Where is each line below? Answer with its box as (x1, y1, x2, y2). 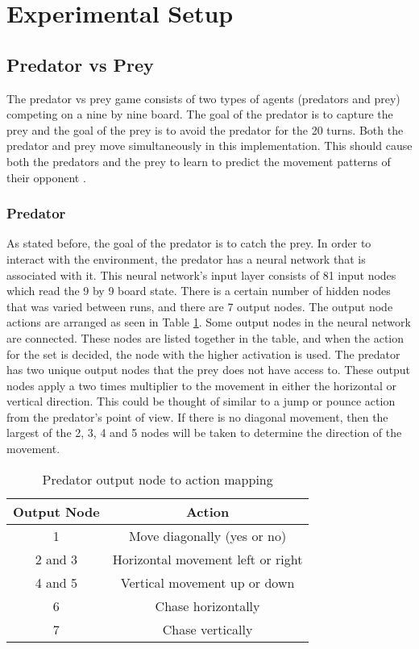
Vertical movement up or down (120, 572, 295, 592)
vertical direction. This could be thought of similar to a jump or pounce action (6, 393, 396, 410)
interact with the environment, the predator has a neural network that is (6, 250, 366, 267)
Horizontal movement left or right (112, 549, 303, 568)
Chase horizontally (155, 596, 260, 615)
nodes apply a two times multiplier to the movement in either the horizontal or (6, 377, 397, 393)
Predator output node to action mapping (42, 469, 273, 489)
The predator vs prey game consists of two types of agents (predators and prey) (6, 89, 400, 106)
